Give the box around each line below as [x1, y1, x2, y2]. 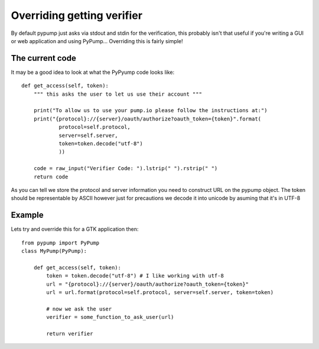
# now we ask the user [46, 305, 112, 312]
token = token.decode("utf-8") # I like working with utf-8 [46, 272, 224, 279]
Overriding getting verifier [11, 9, 143, 22]
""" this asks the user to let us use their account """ [33, 90, 202, 97]
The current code [11, 53, 76, 63]
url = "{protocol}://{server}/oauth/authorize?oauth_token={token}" [46, 280, 249, 288]
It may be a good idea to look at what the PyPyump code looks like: [11, 69, 174, 76]
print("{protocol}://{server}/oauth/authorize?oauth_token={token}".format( [33, 115, 262, 122]
